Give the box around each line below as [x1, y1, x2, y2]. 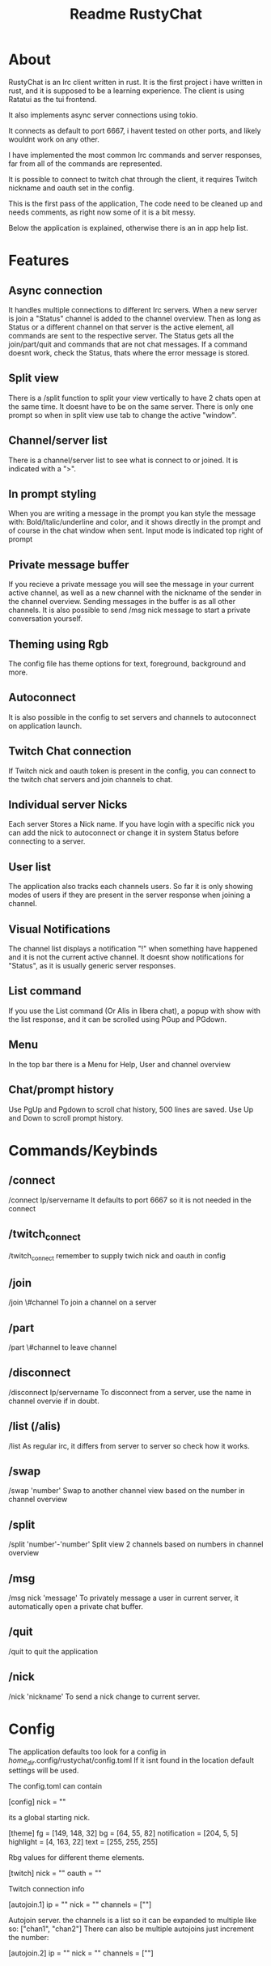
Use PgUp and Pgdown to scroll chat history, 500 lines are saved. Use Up [8, 1104, 254, 1114]
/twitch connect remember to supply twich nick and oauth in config [8, 1250, 227, 1262]
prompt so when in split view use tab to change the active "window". [8, 410, 237, 419]
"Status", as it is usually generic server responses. [8, 961, 176, 971]
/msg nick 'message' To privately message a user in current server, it [8, 1593, 239, 1602]
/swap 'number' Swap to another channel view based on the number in [8, 1486, 245, 1496]
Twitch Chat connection [8, 744, 132, 758]
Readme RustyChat [70, 5, 202, 23]
